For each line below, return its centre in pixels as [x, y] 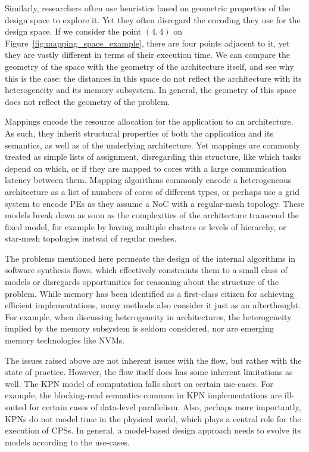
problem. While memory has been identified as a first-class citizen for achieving [149, 293]
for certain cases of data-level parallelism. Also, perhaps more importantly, [165, 407]
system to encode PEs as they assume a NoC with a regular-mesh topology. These [155, 203]
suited [16, 407]
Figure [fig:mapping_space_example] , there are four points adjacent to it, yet [147, 43]
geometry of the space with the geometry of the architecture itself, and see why [149, 66]
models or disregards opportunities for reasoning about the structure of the [142, 282]
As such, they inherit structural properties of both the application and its [139, 133]
